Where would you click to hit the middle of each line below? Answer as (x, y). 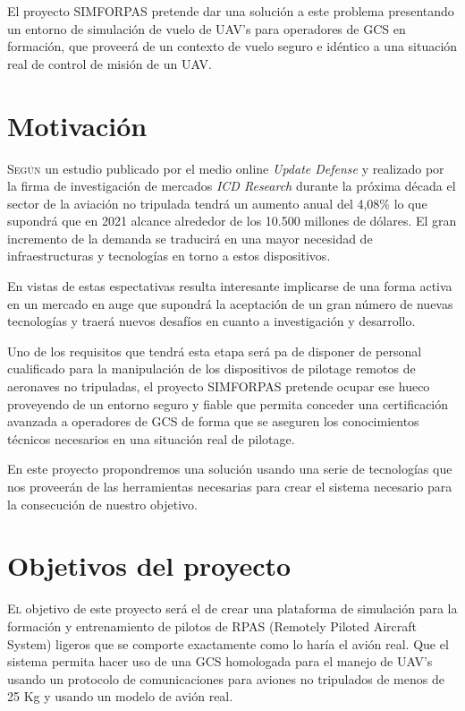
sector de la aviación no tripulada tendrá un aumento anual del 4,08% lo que (217, 203)
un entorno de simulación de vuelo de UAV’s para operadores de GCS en (207, 28)
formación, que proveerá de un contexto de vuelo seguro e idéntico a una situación (232, 46)
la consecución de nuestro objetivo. (102, 504)
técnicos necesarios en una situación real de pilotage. (151, 438)
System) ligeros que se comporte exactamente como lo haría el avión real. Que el (228, 643)
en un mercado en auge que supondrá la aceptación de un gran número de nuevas (230, 303)
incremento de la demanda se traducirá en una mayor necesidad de (190, 238)
